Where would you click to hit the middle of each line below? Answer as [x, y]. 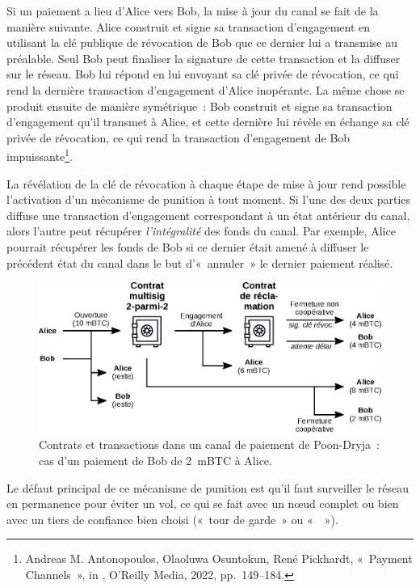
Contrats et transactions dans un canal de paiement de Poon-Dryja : [209, 444]
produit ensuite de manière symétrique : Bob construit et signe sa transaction [199, 106]
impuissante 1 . [40, 155]
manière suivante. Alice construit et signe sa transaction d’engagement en [189, 26]
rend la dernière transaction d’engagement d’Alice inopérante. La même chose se [206, 89]
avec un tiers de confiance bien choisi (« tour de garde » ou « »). [172, 519]
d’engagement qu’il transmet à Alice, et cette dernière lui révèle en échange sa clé [208, 122]
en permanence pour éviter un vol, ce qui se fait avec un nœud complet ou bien [203, 503]
